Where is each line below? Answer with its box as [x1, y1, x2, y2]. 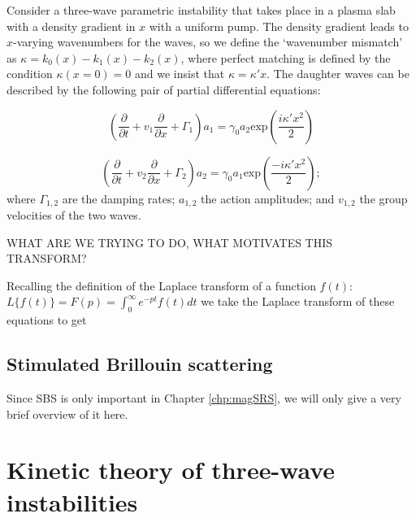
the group [359, 189, 408, 207]
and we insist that [135, 65, 225, 82]
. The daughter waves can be [266, 65, 409, 82]
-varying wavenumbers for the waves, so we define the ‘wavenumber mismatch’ [13, 33, 403, 50]
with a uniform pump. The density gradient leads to [149, 17, 409, 34]
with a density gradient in [6, 17, 136, 34]
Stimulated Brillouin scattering [6, 351, 273, 377]
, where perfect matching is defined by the [180, 49, 391, 66]
